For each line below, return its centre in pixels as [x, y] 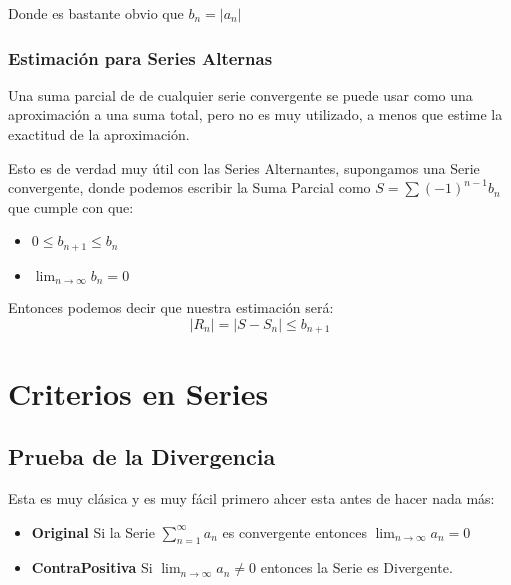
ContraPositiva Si [92, 567]
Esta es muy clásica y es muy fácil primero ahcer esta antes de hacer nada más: [251, 497]
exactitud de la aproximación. [99, 134]
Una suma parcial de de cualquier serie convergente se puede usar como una [240, 94]
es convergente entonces [294, 531]
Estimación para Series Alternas [140, 57]
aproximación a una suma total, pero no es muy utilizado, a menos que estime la [255, 114]
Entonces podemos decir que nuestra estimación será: [171, 307]
